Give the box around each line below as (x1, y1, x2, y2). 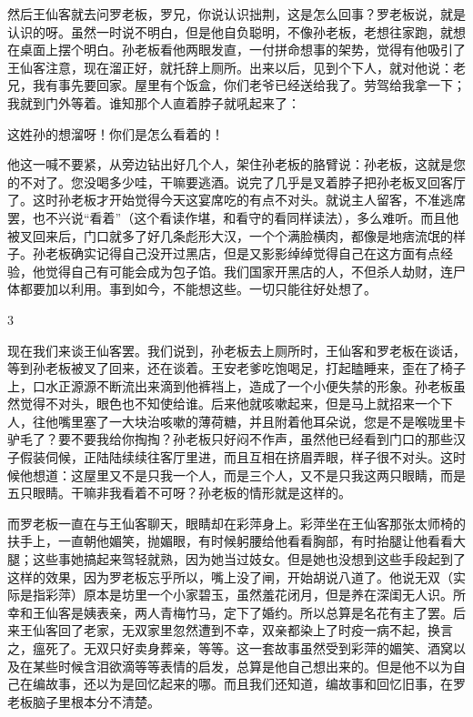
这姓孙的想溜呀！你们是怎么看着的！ (7, 124, 224, 143)
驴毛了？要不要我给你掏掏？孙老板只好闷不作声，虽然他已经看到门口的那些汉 (7, 429, 466, 449)
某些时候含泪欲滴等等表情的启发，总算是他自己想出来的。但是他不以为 (32, 656, 453, 675)
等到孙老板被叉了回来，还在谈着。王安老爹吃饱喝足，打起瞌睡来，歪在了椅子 (7, 358, 466, 378)
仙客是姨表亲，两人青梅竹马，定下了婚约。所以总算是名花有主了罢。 (45, 602, 453, 621)
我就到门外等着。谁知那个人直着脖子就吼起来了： (7, 93, 300, 112)
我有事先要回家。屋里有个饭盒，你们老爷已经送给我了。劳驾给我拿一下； (32, 76, 466, 95)
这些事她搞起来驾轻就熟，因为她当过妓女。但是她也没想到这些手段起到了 (32, 550, 466, 569)
